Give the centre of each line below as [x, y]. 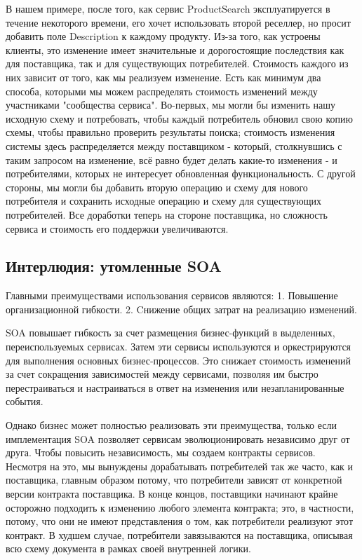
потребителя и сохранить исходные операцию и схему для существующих [164, 201]
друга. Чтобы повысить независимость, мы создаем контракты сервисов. [161, 452]
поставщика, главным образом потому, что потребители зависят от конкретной [174, 480]
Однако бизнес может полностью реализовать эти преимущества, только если [171, 425]
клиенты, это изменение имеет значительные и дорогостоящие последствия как [175, 49]
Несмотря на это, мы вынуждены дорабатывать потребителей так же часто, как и [180, 466]
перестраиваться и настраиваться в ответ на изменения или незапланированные [175, 387]
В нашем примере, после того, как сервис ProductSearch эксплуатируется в [168, 8]
